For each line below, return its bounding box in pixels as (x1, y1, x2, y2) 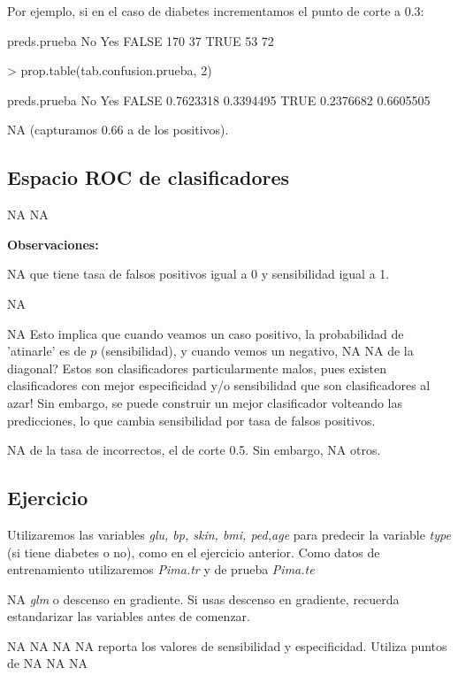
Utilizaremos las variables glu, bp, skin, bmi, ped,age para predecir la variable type (7, 525, 451, 543)
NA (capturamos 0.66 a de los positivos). (7, 120, 229, 139)
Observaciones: (7, 234, 99, 253)
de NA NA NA (7, 654, 88, 672)
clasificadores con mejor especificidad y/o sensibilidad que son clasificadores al (7, 376, 431, 395)
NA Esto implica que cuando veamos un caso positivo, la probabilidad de (7, 324, 404, 342)
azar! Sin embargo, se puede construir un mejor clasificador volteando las (7, 393, 402, 411)
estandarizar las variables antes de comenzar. (7, 607, 250, 625)
